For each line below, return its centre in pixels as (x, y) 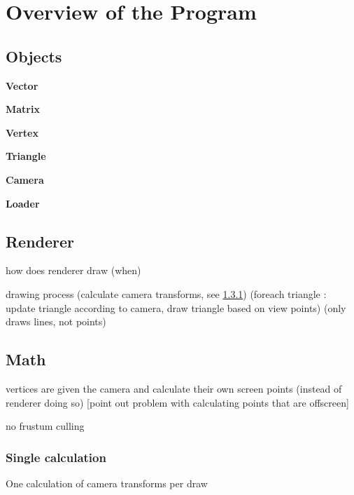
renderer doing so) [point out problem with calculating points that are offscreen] (177, 402)
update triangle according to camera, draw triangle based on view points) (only (176, 307)
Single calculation (56, 457)
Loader (23, 203)
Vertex (22, 132)
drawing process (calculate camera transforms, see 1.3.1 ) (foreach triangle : (166, 293)
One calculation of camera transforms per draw (107, 483)
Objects (34, 56)
